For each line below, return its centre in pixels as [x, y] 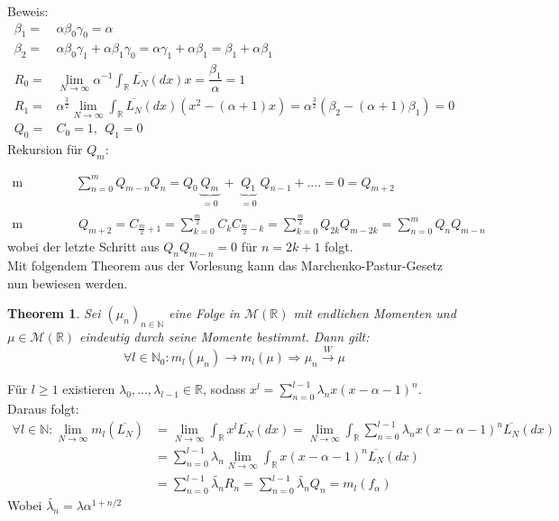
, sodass [224, 389]
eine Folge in [204, 313]
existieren [89, 389]
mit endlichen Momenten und [375, 313]
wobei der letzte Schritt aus [83, 247]
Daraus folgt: [43, 409]
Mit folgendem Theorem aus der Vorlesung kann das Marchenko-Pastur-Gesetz [225, 265]
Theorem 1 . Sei [54, 313]
